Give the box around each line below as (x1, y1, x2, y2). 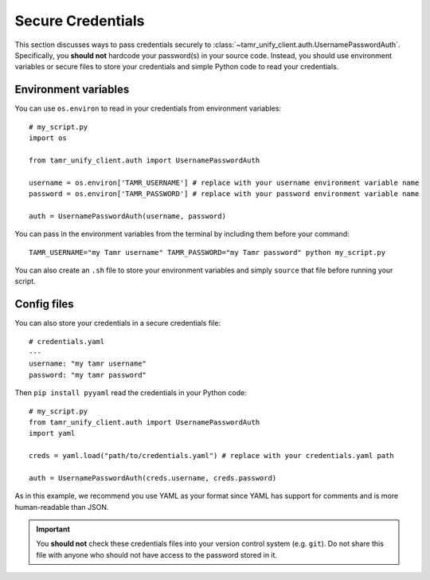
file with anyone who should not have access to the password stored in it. (36, 550, 278, 559)
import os (29, 134, 67, 143)
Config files (14, 297, 75, 311)
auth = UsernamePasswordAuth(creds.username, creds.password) (29, 473, 277, 482)
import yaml (29, 429, 76, 438)
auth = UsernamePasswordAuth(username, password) (29, 211, 227, 221)
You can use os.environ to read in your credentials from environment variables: (14, 104, 282, 113)
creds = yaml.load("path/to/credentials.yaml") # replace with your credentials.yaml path (29, 451, 394, 460)
